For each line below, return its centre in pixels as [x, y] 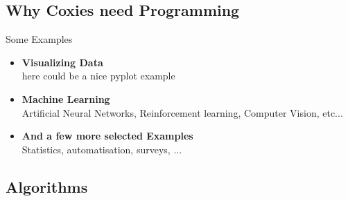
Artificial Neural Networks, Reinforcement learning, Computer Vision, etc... [182, 112]
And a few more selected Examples [107, 136]
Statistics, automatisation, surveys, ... [102, 149]
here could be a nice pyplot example [98, 76]
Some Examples [39, 39]
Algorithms [47, 186]
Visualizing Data [62, 62]
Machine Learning [66, 98]
